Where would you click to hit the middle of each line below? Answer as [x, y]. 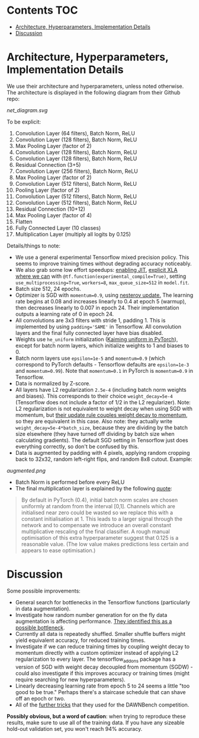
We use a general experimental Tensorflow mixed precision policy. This [102, 257]
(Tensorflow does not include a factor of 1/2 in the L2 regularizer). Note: [103, 402]
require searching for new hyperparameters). [70, 679]
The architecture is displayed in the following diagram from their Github [94, 92]
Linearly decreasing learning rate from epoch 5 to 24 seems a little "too [102, 686]
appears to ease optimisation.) [58, 550]
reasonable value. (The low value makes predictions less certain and [105, 544]
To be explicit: [24, 122]
